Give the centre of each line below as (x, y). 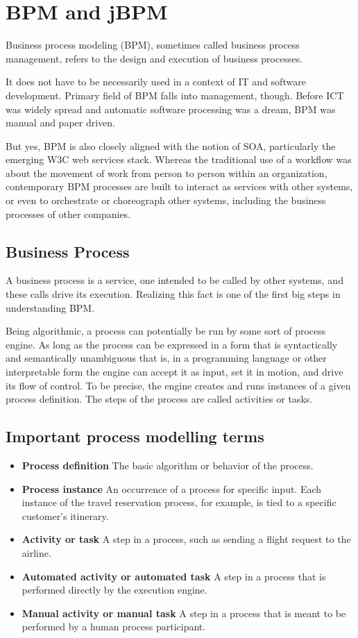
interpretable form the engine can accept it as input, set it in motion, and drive (174, 372)
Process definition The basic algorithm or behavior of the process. (168, 465)
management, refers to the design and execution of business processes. (154, 58)
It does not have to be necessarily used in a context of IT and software (156, 82)
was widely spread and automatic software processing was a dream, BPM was (171, 109)
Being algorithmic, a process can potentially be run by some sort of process (166, 331)
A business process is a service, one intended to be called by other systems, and (174, 280)
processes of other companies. (68, 213)
